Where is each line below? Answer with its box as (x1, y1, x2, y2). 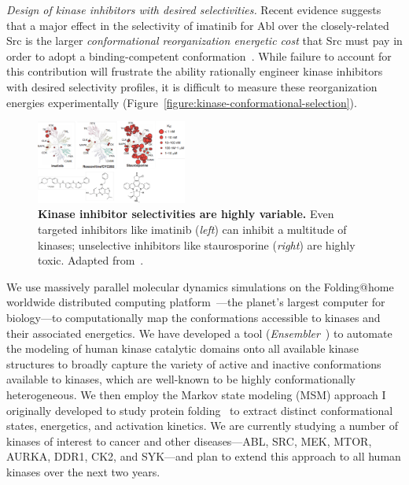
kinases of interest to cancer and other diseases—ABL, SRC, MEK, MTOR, (6, 432, 372, 449)
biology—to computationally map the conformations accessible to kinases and (6, 309, 381, 325)
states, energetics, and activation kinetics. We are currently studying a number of (6, 417, 398, 434)
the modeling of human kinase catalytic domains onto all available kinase (6, 340, 359, 357)
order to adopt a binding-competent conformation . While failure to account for (6, 47, 392, 64)
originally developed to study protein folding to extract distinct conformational (6, 402, 393, 418)
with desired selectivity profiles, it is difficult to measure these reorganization (6, 78, 378, 94)
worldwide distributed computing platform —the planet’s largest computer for (6, 294, 385, 310)
